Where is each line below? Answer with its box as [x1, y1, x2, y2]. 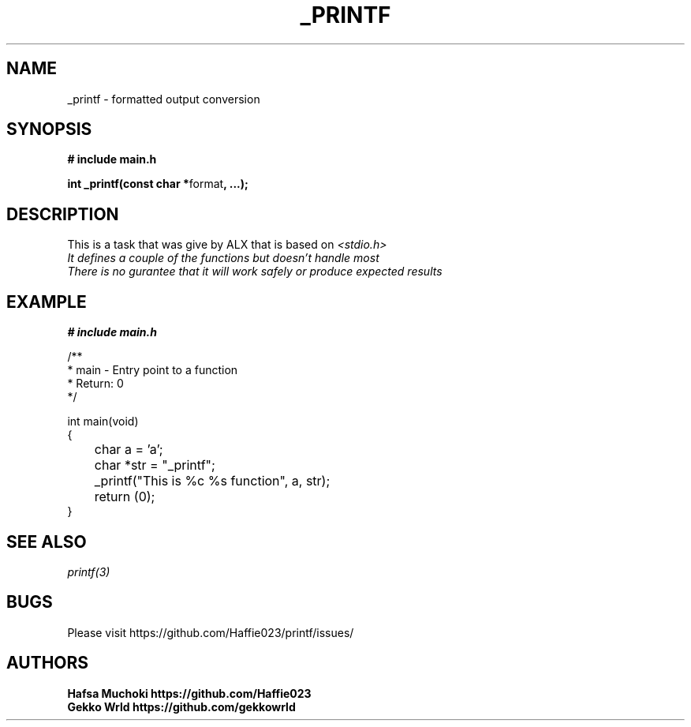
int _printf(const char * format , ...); [67, 177, 248, 191]
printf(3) [67, 564, 110, 579]
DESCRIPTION [6, 204, 119, 224]
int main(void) [67, 414, 139, 429]
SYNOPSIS [6, 119, 92, 140]
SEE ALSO [6, 531, 87, 552]
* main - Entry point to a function [67, 363, 238, 377]
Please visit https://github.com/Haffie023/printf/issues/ [67, 625, 354, 639]
